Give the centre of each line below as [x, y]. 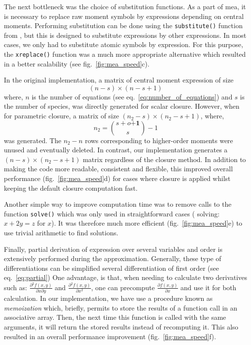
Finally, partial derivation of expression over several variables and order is [113, 249]
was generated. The [33, 140]
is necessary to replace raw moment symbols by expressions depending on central [124, 16]
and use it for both [208, 287]
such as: [15, 287]
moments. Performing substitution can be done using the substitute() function [123, 25]
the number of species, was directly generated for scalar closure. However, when [122, 106]
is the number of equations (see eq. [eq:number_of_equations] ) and [132, 96]
